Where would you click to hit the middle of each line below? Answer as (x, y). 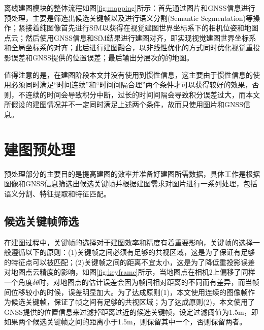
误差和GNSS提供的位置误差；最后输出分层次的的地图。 (102, 57)
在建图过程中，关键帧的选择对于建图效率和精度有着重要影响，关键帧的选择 (128, 242)
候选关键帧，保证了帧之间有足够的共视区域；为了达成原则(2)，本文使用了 (133, 302)
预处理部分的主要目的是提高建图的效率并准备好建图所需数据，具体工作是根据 (132, 173)
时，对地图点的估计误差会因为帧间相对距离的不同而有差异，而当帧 (149, 282)
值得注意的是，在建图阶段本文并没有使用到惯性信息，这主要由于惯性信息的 (128, 74)
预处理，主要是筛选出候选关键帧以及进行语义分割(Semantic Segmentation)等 (128, 18)
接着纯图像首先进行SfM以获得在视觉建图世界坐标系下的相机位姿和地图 (142, 28)
